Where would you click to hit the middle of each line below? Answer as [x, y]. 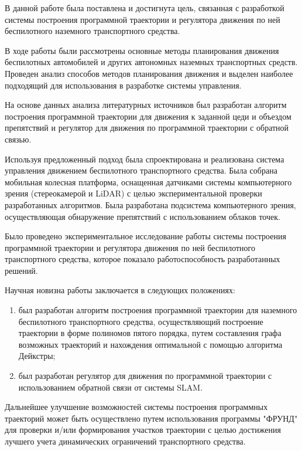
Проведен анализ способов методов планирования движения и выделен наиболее [149, 73]
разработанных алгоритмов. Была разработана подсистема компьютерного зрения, [150, 204]
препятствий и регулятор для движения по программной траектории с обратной [147, 128]
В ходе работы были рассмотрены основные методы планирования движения [142, 50]
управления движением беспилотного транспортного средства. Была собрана [141, 170]
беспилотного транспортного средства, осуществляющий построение [141, 321]
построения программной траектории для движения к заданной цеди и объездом [148, 116]
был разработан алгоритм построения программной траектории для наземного [158, 310]
